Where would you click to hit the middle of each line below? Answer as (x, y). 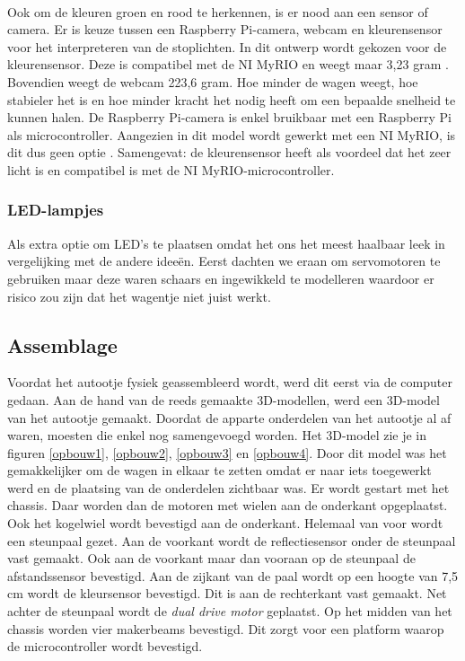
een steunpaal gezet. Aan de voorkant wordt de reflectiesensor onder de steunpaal (232, 540)
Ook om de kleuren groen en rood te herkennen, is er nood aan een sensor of (218, 11)
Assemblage (62, 344)
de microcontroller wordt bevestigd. (105, 646)
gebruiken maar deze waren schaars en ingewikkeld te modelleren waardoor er (221, 278)
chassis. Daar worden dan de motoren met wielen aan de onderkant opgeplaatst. (228, 505)
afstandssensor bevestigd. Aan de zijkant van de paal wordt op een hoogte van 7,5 (233, 575)
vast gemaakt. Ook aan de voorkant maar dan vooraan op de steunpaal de (211, 558)
